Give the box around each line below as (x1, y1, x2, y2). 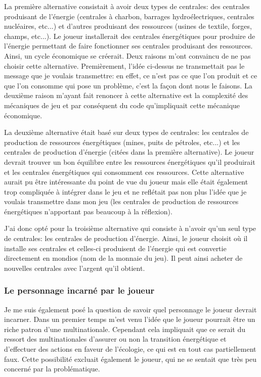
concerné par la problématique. (4, 363, 100, 374)
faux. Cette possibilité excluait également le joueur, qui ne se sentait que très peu (4, 353, 256, 364)
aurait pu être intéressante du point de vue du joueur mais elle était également (4, 176, 248, 187)
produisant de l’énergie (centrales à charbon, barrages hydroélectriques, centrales (4, 11, 254, 21)
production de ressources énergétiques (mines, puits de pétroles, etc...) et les (4, 136, 240, 147)
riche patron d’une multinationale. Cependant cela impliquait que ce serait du (4, 323, 246, 334)
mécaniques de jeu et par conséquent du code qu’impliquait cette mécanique (4, 100, 240, 110)
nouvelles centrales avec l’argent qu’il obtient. (4, 262, 145, 273)
